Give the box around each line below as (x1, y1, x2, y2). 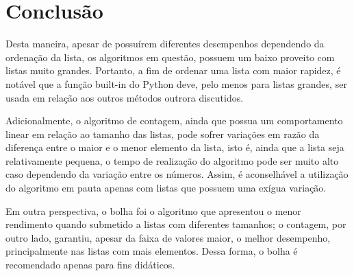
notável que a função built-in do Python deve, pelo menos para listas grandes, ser (5, 76, 347, 91)
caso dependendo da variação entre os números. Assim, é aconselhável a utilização (5, 167, 349, 181)
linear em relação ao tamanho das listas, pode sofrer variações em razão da (5, 126, 320, 141)
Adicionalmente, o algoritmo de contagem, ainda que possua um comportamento (5, 113, 343, 128)
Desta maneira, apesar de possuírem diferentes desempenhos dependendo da (5, 36, 325, 51)
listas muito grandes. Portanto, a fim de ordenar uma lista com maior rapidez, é (5, 63, 341, 78)
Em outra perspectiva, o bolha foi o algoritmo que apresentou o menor (5, 203, 301, 218)
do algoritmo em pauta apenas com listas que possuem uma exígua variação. (5, 181, 327, 195)
